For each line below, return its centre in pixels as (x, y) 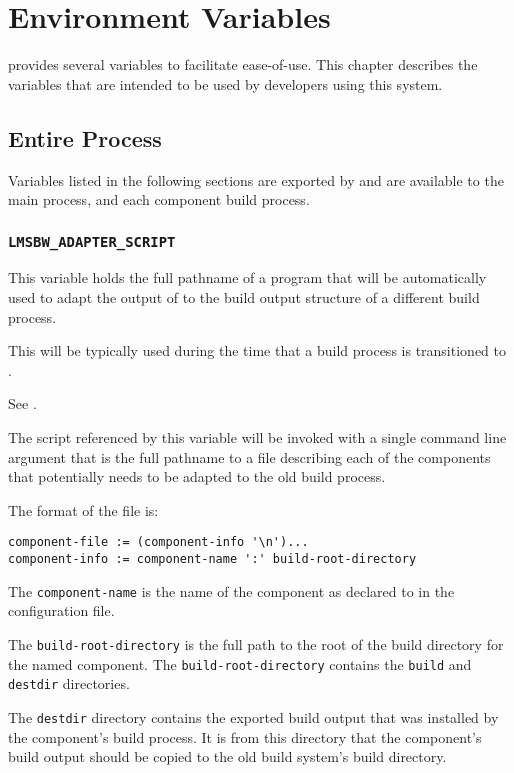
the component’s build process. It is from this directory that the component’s (245, 736)
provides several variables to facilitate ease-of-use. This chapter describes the (243, 64)
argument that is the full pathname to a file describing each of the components (249, 456)
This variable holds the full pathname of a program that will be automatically (247, 277)
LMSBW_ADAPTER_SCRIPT (92, 241)
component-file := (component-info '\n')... (158, 542)
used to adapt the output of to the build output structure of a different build (244, 297)
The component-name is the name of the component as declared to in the (231, 590)
